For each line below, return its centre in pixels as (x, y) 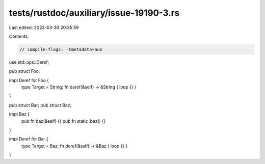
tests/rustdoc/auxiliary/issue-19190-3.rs (94, 13)
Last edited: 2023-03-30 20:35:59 (44, 27)
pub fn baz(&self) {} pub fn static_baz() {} (64, 121)
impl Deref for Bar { (29, 139)
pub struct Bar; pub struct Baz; (40, 105)
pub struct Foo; (25, 71)
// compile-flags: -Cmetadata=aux (61, 49)
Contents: (19, 36)
